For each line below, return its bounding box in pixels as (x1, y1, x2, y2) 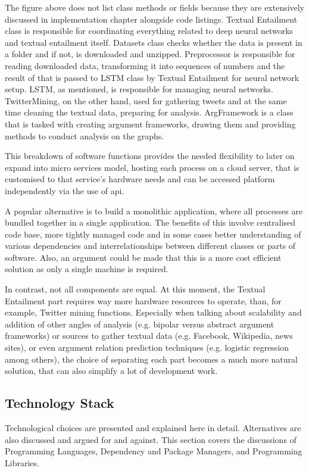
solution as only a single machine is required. (5, 263, 168, 275)
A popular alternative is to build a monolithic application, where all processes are (5, 204, 303, 217)
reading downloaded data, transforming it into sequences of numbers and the (5, 59, 285, 71)
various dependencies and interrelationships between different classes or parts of (5, 239, 296, 252)
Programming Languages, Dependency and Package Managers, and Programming (5, 445, 302, 457)
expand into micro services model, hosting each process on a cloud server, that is (5, 161, 299, 173)
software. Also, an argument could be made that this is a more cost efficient (5, 251, 282, 263)
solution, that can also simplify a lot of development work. (5, 364, 218, 377)
